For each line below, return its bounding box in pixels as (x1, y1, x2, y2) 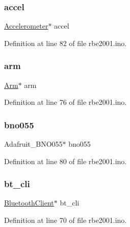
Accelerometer (4, 20, 48, 31)
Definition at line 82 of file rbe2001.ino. (4, 37, 127, 48)
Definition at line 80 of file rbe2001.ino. (4, 155, 127, 166)
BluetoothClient (4, 197, 54, 208)
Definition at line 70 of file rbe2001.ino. (4, 215, 127, 225)
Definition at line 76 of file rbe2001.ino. (4, 97, 127, 107)
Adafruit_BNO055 (4, 139, 63, 149)
